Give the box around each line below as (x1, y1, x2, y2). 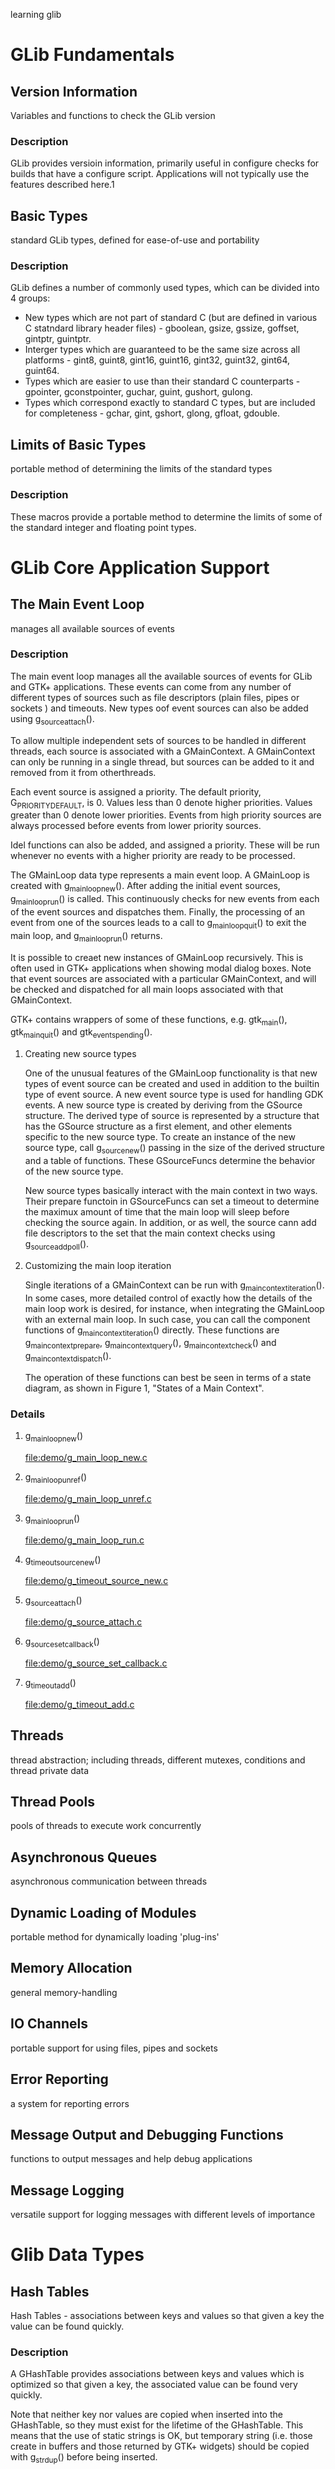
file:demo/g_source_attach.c (24, 1616, 143, 1628)
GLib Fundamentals (10, 44, 175, 66)
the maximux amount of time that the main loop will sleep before (24, 1205, 290, 1218)
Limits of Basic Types (10, 436, 147, 453)
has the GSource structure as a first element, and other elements (24, 1120, 293, 1133)
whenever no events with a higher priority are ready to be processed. (10, 850, 296, 862)
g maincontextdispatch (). (24, 1350, 112, 1364)
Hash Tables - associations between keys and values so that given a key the (10, 2310, 325, 2322)
